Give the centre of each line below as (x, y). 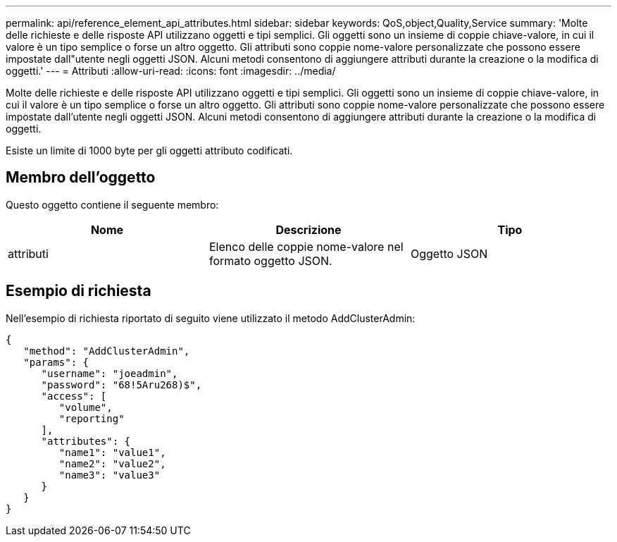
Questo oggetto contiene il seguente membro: (112, 204)
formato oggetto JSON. (270, 260)
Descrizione (308, 229)
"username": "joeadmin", (110, 373)
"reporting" (92, 418)
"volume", (86, 407)
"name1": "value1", (112, 452)
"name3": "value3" (110, 475)
